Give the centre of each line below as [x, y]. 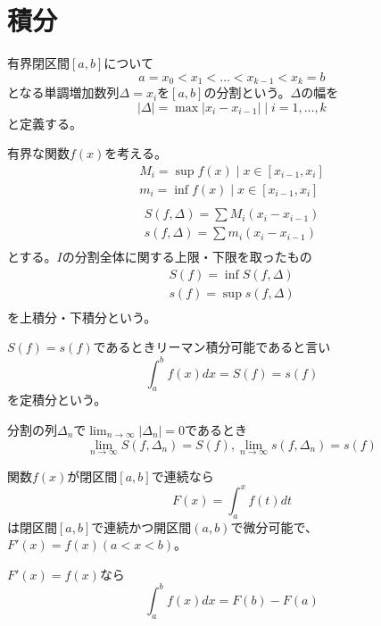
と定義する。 [45, 123]
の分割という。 [247, 92]
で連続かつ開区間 [141, 526]
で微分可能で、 [274, 526]
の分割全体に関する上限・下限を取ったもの [187, 257]
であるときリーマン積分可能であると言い [212, 347]
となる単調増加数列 [63, 92]
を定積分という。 [57, 400]
